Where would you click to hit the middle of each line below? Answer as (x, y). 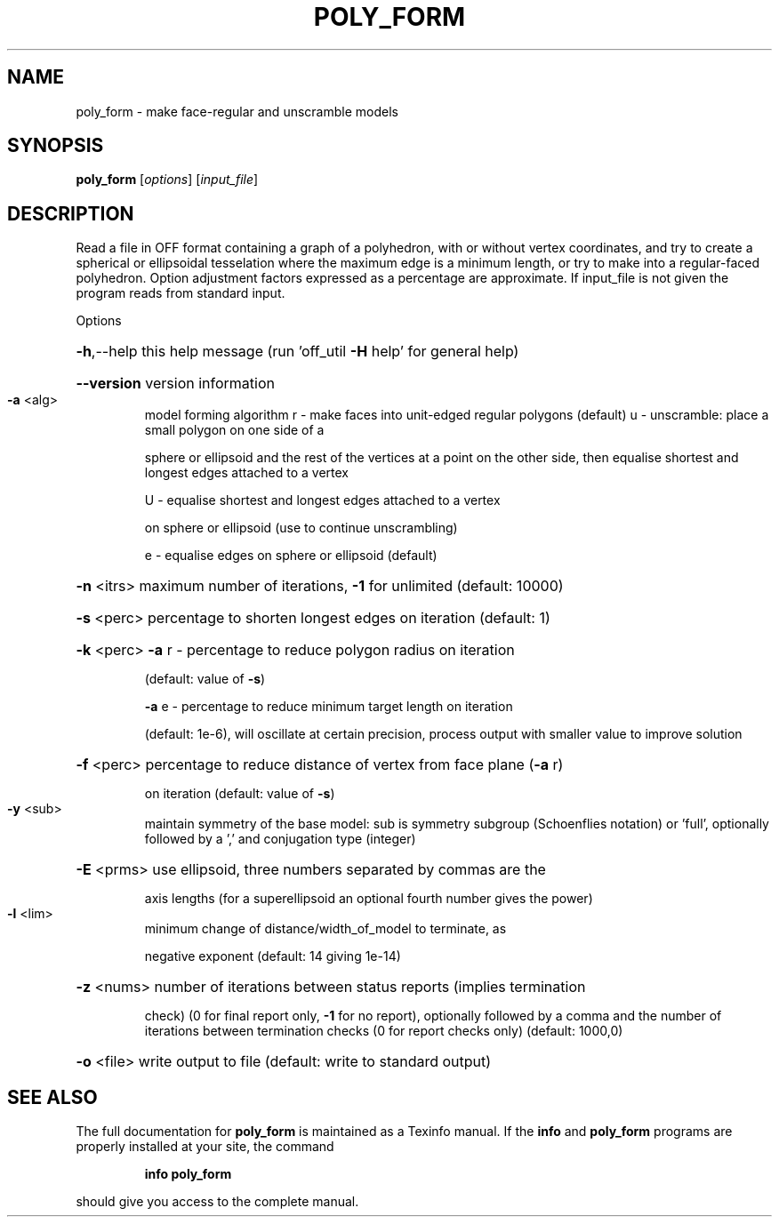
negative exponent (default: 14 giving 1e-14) (273, 956)
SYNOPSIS (56, 146)
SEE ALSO (52, 1097)
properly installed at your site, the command (205, 1147)
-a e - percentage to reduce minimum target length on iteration (329, 707)
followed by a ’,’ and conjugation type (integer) (280, 839)
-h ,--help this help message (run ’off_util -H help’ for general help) (297, 352)
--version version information (175, 384)
